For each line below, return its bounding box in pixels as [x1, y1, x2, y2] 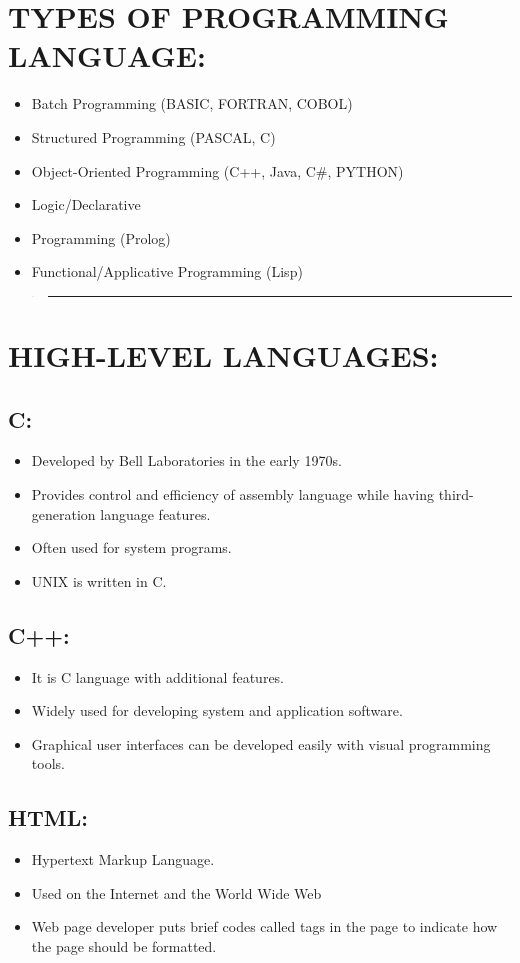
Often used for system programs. [31, 537, 232, 558]
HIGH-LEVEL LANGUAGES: [8, 335, 439, 376]
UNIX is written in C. [31, 570, 167, 591]
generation [31, 503, 96, 524]
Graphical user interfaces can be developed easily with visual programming [31, 733, 491, 754]
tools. [31, 753, 65, 774]
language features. [100, 503, 211, 524]
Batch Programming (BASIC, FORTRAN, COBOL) [31, 93, 353, 114]
